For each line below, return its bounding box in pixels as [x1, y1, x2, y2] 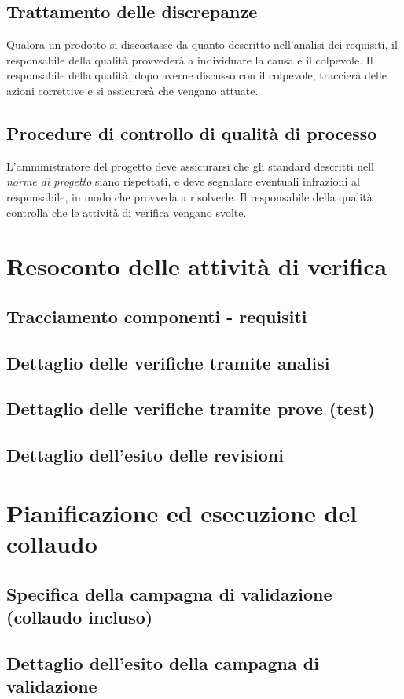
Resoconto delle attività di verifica [6, 250, 387, 282]
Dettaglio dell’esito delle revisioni [6, 443, 284, 467]
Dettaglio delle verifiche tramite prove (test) [6, 396, 375, 421]
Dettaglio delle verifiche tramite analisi [6, 350, 330, 374]
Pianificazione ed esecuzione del [6, 496, 358, 528]
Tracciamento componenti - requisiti [6, 304, 307, 328]
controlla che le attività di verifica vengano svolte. [6, 204, 247, 220]
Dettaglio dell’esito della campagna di [6, 650, 319, 675]
